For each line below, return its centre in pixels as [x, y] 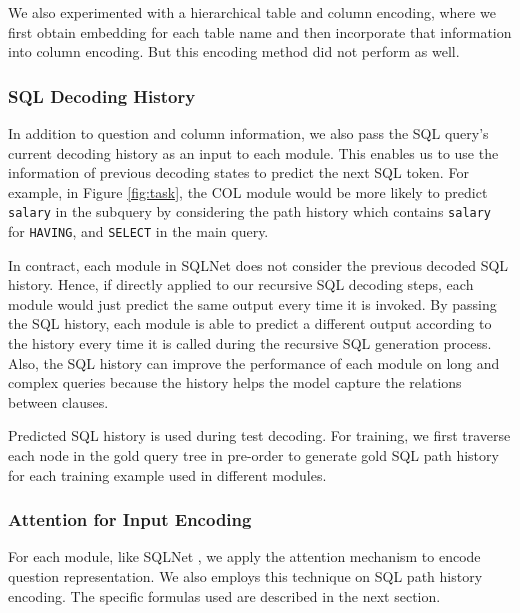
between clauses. [58, 401]
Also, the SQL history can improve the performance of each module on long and [254, 362]
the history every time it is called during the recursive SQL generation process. [250, 343]
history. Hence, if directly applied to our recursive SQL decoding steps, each [241, 284]
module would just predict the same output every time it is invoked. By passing [252, 303]
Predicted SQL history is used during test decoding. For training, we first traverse [259, 435]
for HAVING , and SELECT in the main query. [138, 231]
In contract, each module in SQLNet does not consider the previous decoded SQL [258, 264]
